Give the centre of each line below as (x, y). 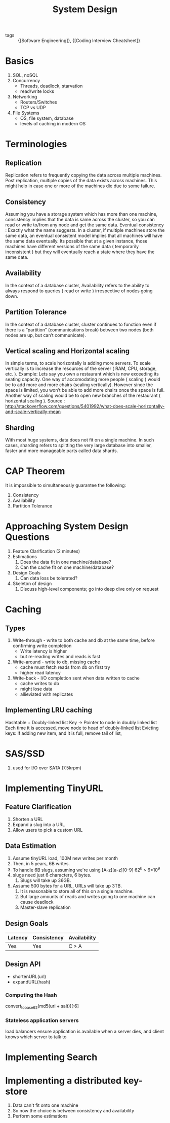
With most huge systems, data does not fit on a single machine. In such (80, 440)
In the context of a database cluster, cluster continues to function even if (81, 324)
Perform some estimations (40, 1116)
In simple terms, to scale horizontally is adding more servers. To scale (78, 363)
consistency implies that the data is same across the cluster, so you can (80, 219)
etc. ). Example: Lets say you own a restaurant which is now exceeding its (82, 374)
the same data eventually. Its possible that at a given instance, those (76, 241)
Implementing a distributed (63, 1081)
